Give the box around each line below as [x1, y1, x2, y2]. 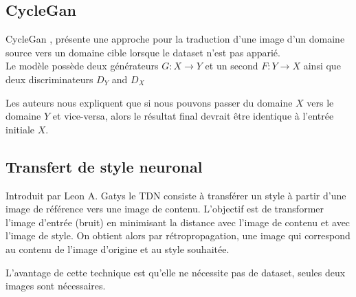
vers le [307, 95, 334, 109]
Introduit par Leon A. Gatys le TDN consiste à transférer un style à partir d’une [5, 188, 346, 202]
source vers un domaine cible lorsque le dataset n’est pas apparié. [5, 45, 280, 59]
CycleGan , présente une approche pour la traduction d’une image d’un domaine [5, 32, 345, 46]
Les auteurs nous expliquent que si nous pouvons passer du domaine [5, 95, 293, 109]
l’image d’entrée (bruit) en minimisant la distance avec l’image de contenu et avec [5, 214, 351, 229]
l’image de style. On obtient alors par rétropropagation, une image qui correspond [5, 228, 351, 243]
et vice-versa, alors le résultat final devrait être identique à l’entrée [52, 109, 334, 123]
